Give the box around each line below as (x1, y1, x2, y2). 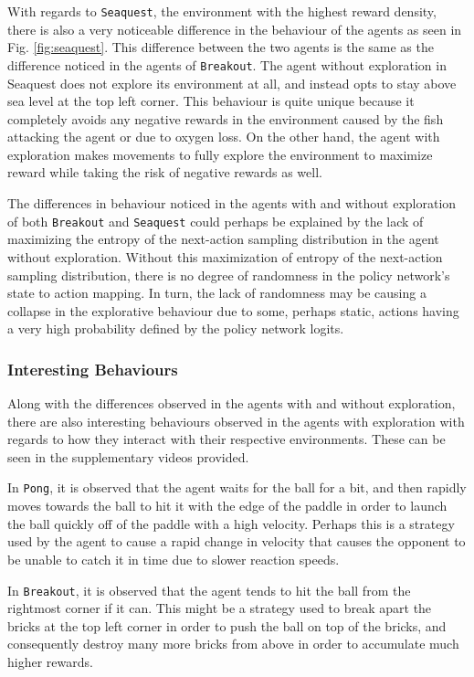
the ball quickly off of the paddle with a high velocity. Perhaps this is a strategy (7, 513, 455, 533)
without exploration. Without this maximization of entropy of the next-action (7, 247, 443, 266)
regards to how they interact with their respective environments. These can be (7, 429, 446, 449)
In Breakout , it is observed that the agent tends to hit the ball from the (7, 580, 411, 599)
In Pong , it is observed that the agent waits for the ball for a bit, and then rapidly (7, 478, 467, 497)
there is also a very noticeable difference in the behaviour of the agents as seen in (7, 19, 462, 38)
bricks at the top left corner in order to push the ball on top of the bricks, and (7, 616, 447, 635)
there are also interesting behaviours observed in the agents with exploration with (7, 411, 465, 430)
